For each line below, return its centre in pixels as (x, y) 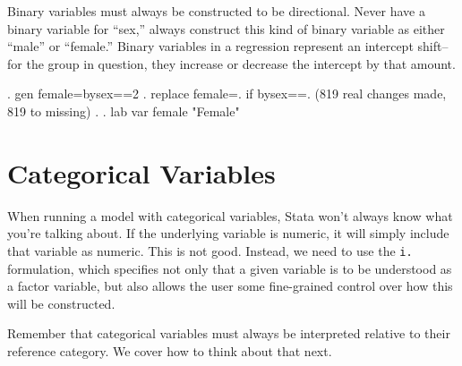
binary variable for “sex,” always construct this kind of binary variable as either (226, 28)
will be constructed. (61, 303)
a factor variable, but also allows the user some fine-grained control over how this (230, 286)
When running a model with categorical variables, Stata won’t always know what (230, 215)
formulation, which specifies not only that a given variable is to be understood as (230, 268)
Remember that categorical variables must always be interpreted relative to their (229, 333)
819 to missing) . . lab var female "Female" (124, 111)
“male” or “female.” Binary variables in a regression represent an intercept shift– (228, 46)
